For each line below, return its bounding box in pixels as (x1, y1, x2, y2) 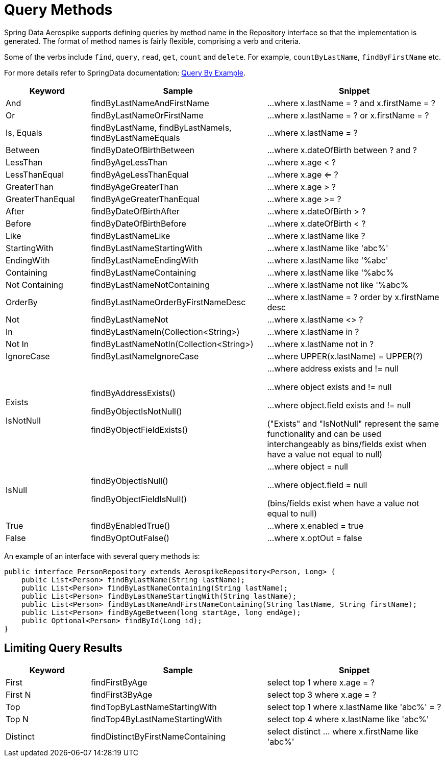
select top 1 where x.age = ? (267, 677, 375, 688)
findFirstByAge (90, 677, 147, 688)
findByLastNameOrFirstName (90, 110, 204, 120)
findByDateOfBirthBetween (90, 144, 195, 155)
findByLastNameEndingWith (90, 255, 199, 265)
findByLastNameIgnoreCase (90, 351, 199, 361)
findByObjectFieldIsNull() (90, 494, 187, 504)
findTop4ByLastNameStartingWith (90, 714, 222, 724)
